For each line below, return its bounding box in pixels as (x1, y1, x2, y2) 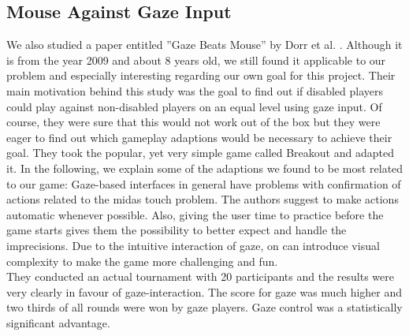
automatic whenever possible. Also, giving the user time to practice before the (6, 206, 384, 222)
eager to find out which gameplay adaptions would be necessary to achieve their (6, 129, 392, 145)
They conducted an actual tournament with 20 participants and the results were (6, 268, 394, 285)
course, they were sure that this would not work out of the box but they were (6, 114, 381, 130)
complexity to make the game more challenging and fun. (6, 252, 278, 269)
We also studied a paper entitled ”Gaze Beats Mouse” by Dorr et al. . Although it (6, 36, 403, 53)
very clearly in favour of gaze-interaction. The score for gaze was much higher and (6, 283, 403, 300)
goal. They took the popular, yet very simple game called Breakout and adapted (6, 144, 394, 161)
